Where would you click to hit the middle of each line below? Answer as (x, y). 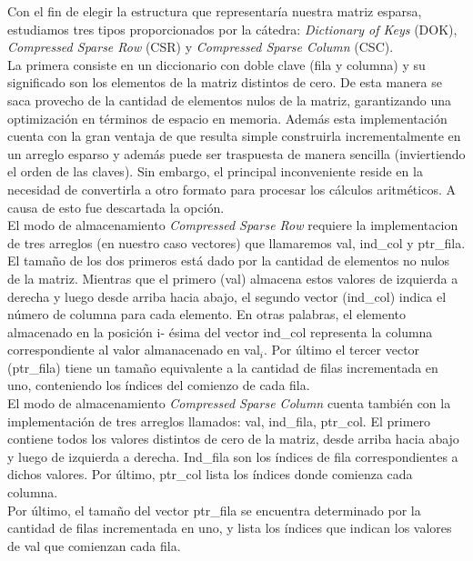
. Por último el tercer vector (342, 350)
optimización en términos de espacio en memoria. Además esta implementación (227, 118)
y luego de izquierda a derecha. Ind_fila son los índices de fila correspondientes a (233, 456)
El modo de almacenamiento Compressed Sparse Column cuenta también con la (229, 403)
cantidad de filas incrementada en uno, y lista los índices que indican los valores (230, 528)
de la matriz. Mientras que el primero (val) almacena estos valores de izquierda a (233, 278)
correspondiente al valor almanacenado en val (134, 350)
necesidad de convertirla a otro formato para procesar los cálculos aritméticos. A (231, 189)
